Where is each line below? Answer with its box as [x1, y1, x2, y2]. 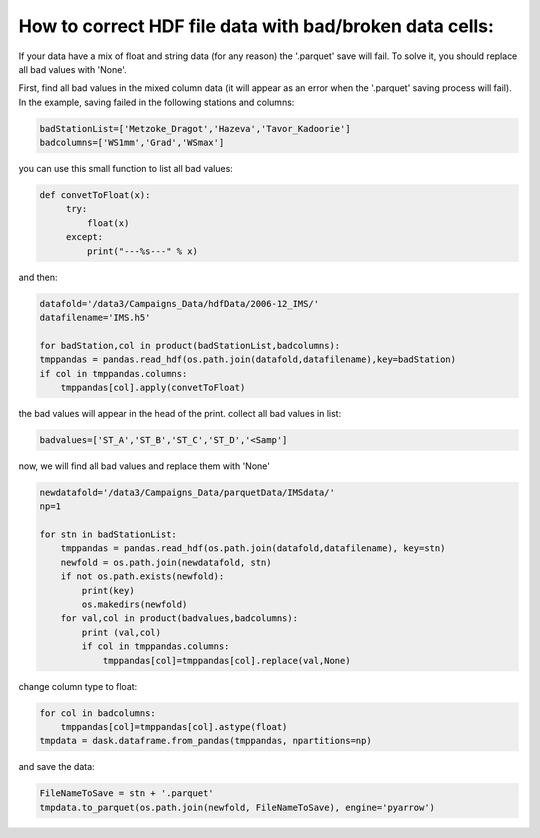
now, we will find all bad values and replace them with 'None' [18, 460, 270, 472]
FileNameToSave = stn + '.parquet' [39, 788, 214, 799]
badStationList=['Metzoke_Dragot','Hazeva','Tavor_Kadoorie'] [39, 123, 351, 134]
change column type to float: [18, 680, 138, 692]
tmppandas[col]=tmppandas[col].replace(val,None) [102, 655, 351, 666]
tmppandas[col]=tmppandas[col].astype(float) [60, 721, 288, 732]
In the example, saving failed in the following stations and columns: [18, 96, 295, 108]
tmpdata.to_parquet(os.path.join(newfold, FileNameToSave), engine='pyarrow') [39, 801, 435, 813]
